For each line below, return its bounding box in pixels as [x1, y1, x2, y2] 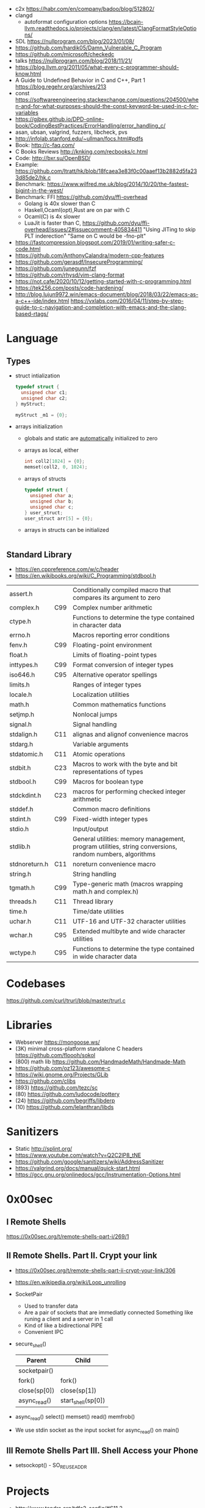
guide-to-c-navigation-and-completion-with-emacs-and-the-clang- [15, 304, 187, 311]
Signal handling [73, 720, 117, 729]
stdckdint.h [9, 791, 41, 800]
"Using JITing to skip [143, 226, 196, 233]
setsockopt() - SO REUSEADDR [15, 1462, 87, 1470]
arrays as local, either [24, 446, 79, 454]
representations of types [73, 768, 143, 776]
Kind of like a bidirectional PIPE [24, 1322, 103, 1329]
